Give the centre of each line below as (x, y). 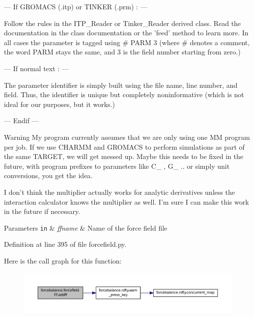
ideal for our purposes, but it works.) (59, 104)
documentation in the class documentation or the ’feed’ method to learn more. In (126, 33)
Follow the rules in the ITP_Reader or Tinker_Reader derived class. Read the (123, 23)
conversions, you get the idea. (48, 175)
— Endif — (21, 120)
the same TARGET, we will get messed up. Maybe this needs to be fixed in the (124, 156)
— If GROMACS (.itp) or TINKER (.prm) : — (76, 6)
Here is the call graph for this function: (63, 260)
